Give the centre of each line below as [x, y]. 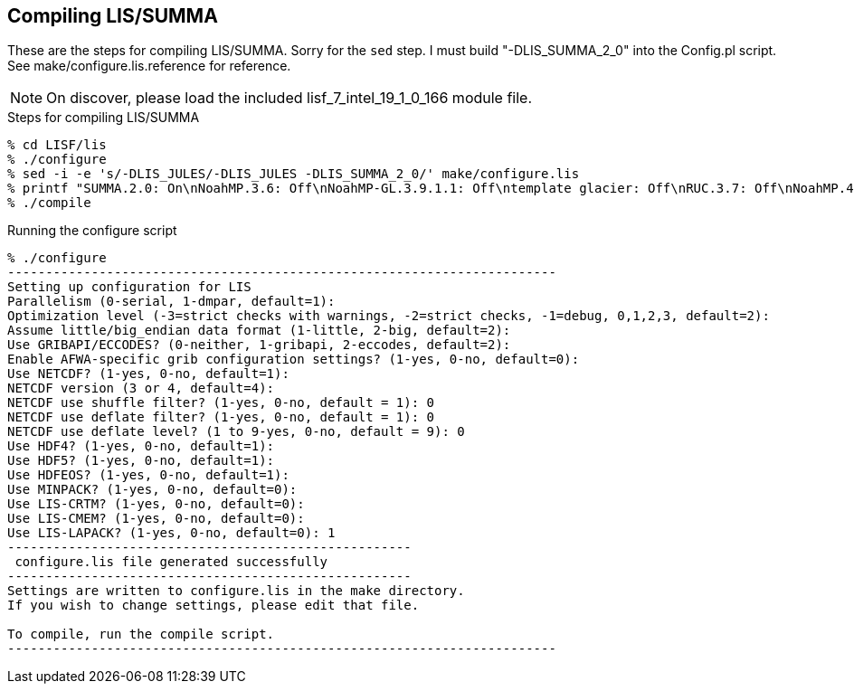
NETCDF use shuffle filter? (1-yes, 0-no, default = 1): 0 [221, 403]
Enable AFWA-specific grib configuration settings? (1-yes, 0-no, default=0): [294, 360]
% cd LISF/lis [57, 145]
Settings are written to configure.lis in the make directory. [236, 591]
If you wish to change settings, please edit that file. [213, 606]
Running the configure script [92, 231]
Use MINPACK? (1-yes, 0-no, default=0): [152, 490]
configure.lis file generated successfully [171, 562]
